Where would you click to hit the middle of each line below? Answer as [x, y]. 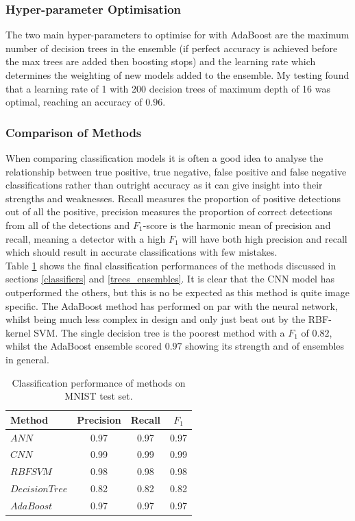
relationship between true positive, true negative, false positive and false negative [176, 171]
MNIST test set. [99, 396]
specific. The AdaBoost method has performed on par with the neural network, [172, 305]
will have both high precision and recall [265, 238]
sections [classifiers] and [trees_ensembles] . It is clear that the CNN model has [170, 279]
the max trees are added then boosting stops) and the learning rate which [161, 61]
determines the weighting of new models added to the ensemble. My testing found [177, 75]
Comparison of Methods [74, 132]
